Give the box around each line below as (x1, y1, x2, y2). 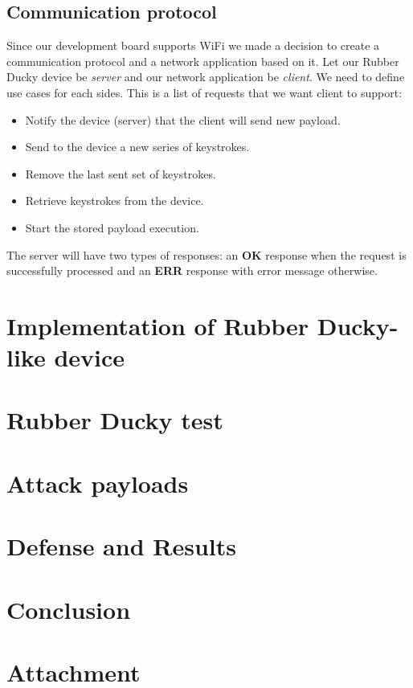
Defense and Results (6, 530, 236, 563)
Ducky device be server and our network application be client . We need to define (6, 68, 405, 85)
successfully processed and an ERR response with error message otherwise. (6, 262, 378, 279)
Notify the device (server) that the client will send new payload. (25, 111, 341, 128)
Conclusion (6, 592, 131, 625)
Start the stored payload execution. (25, 219, 199, 235)
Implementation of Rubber (6, 309, 309, 342)
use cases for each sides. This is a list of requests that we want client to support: (6, 84, 403, 100)
